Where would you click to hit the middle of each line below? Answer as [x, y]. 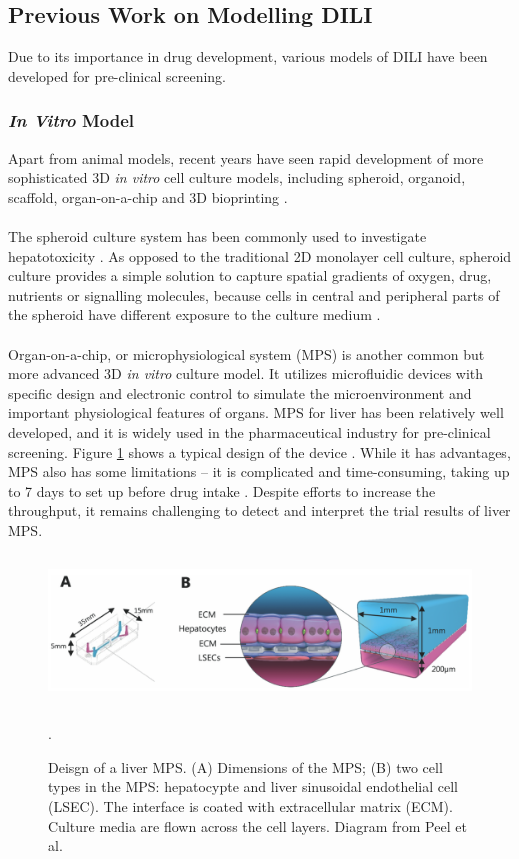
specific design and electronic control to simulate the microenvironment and [240, 392]
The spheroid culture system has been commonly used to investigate [217, 235]
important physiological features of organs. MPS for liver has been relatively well [256, 412]
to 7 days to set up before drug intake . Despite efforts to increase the [222, 490]
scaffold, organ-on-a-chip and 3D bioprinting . [148, 196]
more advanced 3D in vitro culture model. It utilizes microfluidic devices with [246, 373]
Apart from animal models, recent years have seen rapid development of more [246, 157]
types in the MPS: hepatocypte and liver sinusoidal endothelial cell [253, 786]
